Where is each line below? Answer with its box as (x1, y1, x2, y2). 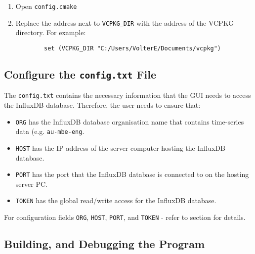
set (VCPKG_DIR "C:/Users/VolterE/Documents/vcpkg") (44, 44, 221, 52)
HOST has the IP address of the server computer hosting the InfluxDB (15, 142, 225, 153)
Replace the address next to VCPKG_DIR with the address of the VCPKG (15, 17, 234, 28)
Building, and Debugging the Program (4, 236, 205, 252)
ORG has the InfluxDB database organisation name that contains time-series (15, 116, 244, 127)
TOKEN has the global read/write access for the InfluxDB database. (15, 195, 216, 206)
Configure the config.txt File (4, 66, 156, 82)
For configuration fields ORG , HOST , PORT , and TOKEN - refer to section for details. (4, 212, 246, 222)
